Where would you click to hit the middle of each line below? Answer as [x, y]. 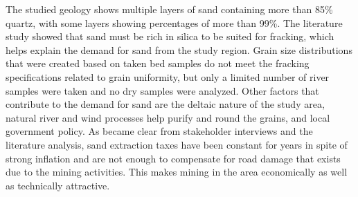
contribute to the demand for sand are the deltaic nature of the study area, [165, 104]
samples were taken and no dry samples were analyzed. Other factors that [162, 90]
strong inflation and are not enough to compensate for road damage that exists [173, 158]
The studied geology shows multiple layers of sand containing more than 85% [169, 9]
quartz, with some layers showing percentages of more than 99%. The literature [174, 22]
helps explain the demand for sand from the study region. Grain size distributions [179, 49]
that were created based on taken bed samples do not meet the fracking [158, 63]
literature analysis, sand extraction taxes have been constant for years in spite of [177, 144]
